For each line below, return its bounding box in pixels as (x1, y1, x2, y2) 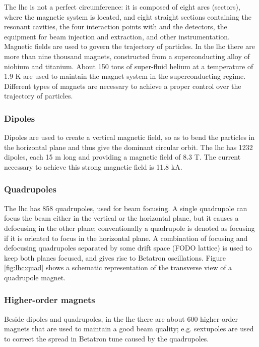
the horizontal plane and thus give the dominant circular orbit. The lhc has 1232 (4, 141, 253, 152)
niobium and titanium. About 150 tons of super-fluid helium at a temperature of (4, 61, 253, 71)
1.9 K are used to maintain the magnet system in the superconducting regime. (4, 71, 246, 81)
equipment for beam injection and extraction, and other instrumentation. (4, 31, 230, 41)
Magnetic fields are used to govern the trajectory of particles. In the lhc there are (4, 41, 255, 52)
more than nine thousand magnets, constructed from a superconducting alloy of (4, 51, 250, 61)
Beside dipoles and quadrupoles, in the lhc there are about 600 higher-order (4, 313, 238, 324)
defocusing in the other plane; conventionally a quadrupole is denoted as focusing (4, 222, 255, 233)
